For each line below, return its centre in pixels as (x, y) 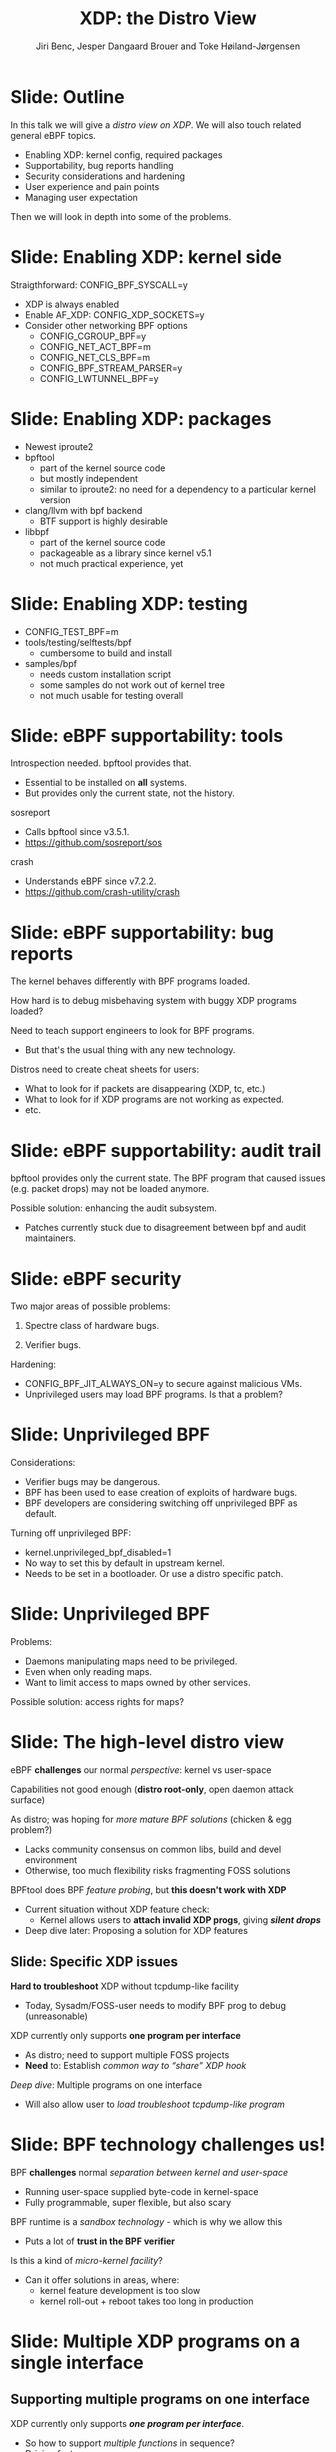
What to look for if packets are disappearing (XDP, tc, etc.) (145, 1089)
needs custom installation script (105, 674)
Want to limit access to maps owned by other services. (137, 1683)
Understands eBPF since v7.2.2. (90, 881)
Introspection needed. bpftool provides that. (101, 763)
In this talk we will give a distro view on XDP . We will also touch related (156, 124)
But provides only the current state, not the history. (129, 793)
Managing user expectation (81, 197)
